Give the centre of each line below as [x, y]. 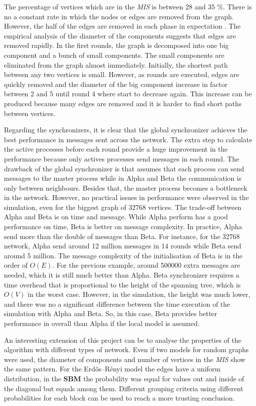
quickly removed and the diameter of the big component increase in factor [116, 84]
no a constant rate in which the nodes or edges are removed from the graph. [119, 16]
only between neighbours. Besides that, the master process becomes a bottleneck [126, 187]
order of [16, 265]
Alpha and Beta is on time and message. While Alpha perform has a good [116, 217]
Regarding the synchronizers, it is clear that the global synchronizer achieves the [126, 130]
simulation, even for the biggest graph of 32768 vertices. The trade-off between [123, 207]
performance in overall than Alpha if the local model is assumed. [102, 323]
